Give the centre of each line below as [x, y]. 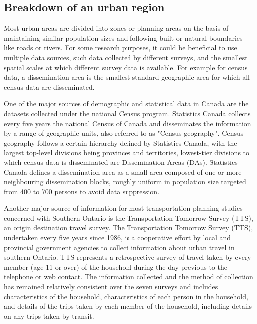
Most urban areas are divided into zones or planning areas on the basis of [116, 28]
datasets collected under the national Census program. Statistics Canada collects [127, 113]
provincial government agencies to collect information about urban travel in [119, 247]
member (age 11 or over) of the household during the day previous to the [116, 266]
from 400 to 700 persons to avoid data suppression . [82, 191]
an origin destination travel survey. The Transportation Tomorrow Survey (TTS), [128, 228]
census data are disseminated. [49, 86]
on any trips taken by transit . [49, 315]
